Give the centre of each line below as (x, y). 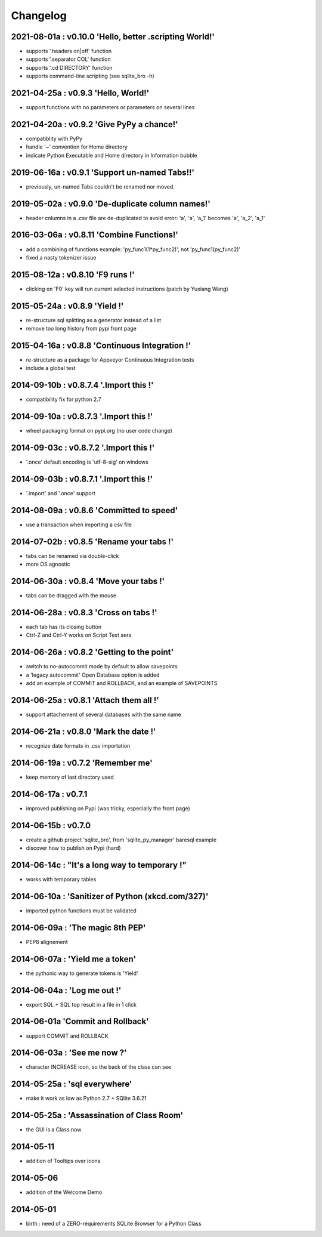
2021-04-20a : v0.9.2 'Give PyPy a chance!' (95, 124)
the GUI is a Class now (54, 1130)
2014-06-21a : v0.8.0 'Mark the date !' (83, 731)
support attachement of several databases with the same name (103, 715)
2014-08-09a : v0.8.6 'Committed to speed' (95, 510)
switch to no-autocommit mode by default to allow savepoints (102, 667)
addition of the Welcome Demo (64, 1192)
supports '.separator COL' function (68, 59)
